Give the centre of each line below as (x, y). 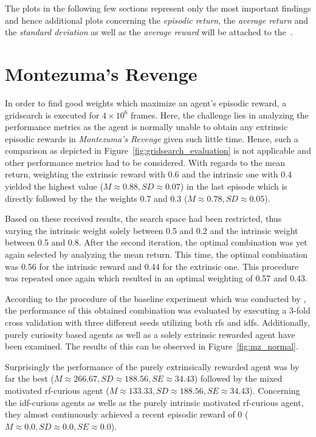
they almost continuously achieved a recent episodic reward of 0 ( (127, 414)
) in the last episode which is (234, 186)
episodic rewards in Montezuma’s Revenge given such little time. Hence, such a (152, 138)
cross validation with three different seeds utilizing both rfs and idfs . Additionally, (157, 322)
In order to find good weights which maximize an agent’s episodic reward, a (146, 102)
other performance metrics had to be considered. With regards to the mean (145, 162)
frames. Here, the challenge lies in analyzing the (220, 115)
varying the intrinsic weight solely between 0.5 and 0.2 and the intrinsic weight (152, 230)
